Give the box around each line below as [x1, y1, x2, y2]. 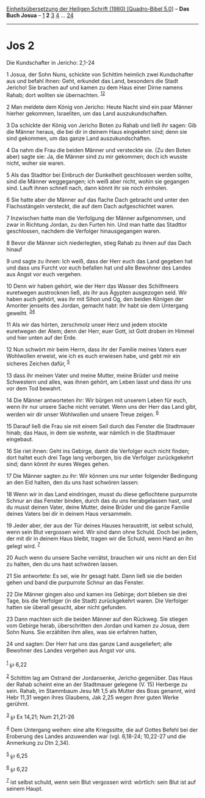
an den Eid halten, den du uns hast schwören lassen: [6, 478, 139, 486]
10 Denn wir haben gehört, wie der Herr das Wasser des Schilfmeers [6, 282, 179, 290]
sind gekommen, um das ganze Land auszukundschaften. [6, 134, 151, 142]
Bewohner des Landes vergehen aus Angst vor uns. [6, 647, 137, 654]
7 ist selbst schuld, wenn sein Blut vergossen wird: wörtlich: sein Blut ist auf [6, 777, 196, 786]
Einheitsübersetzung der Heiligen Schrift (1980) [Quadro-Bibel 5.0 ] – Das [6, 5, 190, 12]
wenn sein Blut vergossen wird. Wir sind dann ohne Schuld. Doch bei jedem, [6, 528, 198, 535]
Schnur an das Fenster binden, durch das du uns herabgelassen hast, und [6, 497, 192, 504]
